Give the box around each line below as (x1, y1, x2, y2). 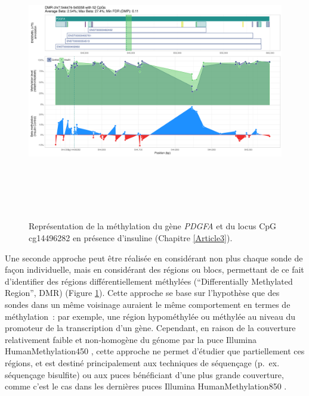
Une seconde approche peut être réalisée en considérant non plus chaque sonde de (5, 251, 303, 264)
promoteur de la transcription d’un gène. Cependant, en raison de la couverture (5, 322, 296, 334)
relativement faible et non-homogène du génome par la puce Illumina (5, 333, 257, 345)
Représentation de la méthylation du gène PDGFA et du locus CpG (29, 220, 277, 232)
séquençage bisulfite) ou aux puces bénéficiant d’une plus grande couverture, (5, 368, 284, 381)
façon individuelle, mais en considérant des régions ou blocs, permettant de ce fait (5, 263, 304, 276)
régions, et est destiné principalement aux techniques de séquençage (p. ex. (5, 356, 280, 369)
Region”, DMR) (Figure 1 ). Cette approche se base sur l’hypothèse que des (5, 286, 280, 299)
